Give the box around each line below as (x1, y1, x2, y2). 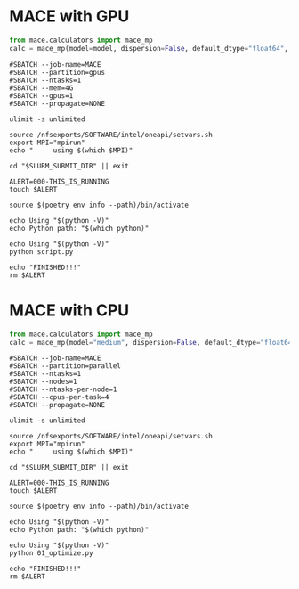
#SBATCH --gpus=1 (9, 91, 74, 100)
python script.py (9, 247, 74, 256)
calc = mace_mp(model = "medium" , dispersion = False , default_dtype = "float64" (9, 338, 296, 347)
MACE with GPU (9, 6, 130, 27)
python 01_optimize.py (9, 549, 93, 558)
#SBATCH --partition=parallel (9, 362, 122, 371)
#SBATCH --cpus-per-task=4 (9, 393, 109, 402)
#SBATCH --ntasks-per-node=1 (9, 385, 117, 394)
